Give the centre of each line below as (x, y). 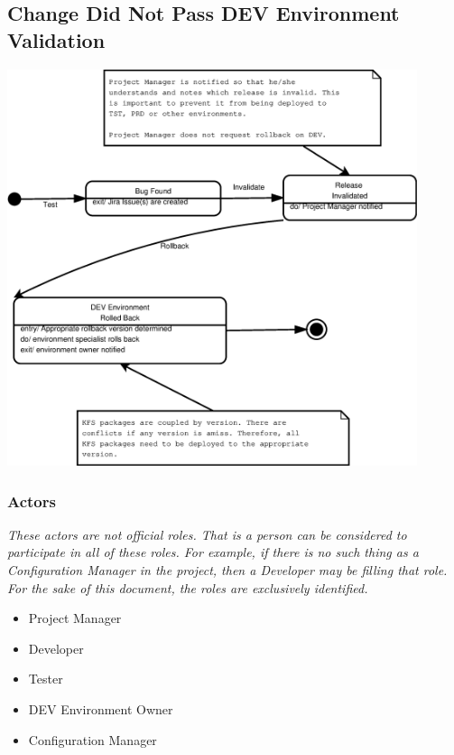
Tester (46, 679)
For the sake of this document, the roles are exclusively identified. (188, 587)
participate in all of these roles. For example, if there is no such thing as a (213, 552)
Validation (56, 39)
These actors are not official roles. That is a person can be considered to (207, 534)
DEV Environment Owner (101, 709)
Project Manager (75, 618)
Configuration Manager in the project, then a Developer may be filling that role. (227, 570)
